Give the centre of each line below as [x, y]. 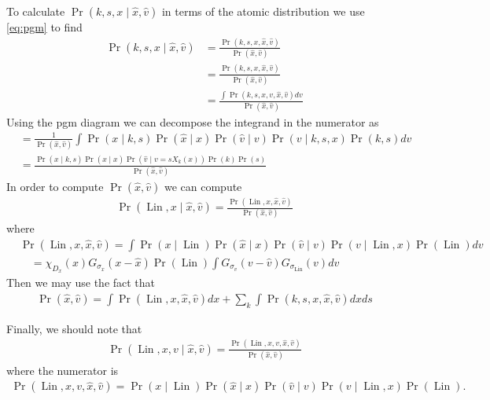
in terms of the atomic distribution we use [263, 11]
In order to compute [55, 186]
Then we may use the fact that [81, 283]
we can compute [203, 186]
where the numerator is [63, 370]
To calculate [36, 11]
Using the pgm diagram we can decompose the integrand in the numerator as [193, 121]
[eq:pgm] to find [44, 27]
